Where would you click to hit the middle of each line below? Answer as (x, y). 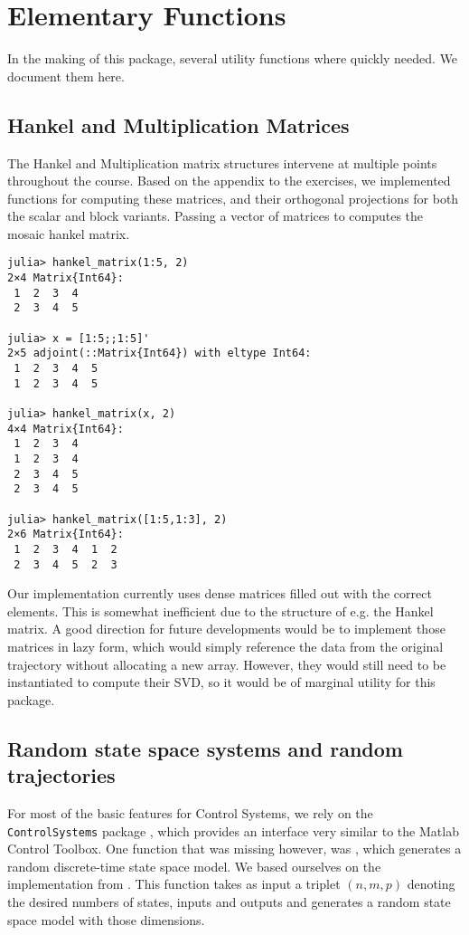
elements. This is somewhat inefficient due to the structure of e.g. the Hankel (220, 611)
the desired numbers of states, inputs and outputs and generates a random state (229, 902)
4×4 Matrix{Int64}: (66, 429)
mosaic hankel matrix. (69, 233)
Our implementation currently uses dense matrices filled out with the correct (220, 593)
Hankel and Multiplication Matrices (178, 124)
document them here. (66, 76)
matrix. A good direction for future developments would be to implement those (226, 629)
